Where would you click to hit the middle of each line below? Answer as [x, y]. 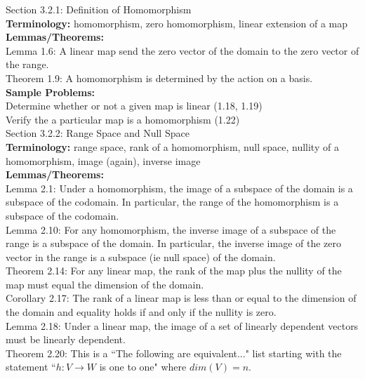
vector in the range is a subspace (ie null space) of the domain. [141, 257]
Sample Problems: [51, 92]
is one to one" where [143, 367]
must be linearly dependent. [66, 339]
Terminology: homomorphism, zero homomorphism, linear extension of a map [177, 23]
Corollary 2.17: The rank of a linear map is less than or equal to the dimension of [181, 298]
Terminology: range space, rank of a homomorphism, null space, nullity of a [172, 146]
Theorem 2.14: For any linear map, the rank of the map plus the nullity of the [174, 271]
